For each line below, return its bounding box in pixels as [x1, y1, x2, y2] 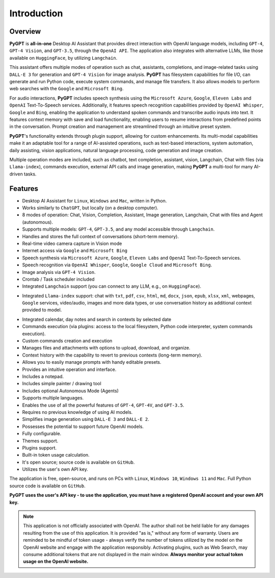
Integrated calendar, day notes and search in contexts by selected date [22, 316, 172, 322]
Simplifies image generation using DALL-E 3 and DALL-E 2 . [22, 416, 150, 422]
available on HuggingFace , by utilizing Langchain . [9, 55, 118, 61]
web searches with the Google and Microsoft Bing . [9, 86, 124, 92]
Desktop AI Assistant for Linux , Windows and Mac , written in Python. [22, 197, 167, 204]
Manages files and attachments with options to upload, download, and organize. [22, 345, 190, 351]
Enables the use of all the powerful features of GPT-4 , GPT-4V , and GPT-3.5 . [22, 402, 184, 408]
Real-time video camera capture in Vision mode [22, 240, 122, 246]
